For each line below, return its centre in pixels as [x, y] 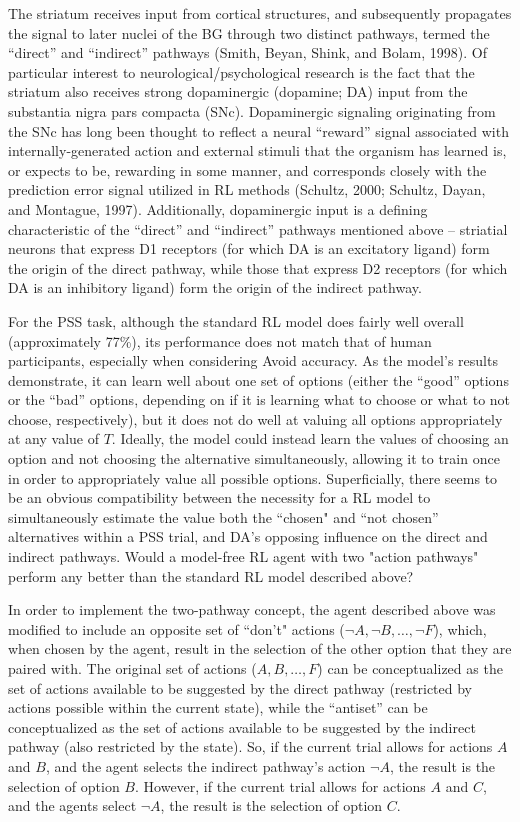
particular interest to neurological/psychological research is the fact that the [241, 71]
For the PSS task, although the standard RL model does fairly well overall [236, 320]
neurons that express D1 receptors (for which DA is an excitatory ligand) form [249, 248]
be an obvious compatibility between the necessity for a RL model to [219, 497]
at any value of [53, 438]
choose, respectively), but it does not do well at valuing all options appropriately [255, 418]
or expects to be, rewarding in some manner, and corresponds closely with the [247, 169]
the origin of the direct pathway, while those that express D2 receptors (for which [258, 267]
